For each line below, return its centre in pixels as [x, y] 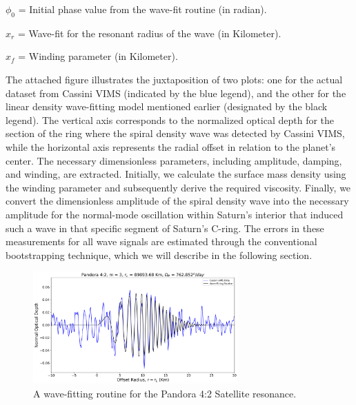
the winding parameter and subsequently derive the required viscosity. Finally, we [178, 187]
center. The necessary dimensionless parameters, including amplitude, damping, [174, 160]
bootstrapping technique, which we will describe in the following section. [159, 255]
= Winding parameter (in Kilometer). [98, 56]
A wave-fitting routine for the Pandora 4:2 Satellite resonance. [165, 393]
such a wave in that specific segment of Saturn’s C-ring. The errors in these [165, 228]
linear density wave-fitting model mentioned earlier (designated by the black [167, 106]
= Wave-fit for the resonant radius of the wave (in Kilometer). [149, 33]
